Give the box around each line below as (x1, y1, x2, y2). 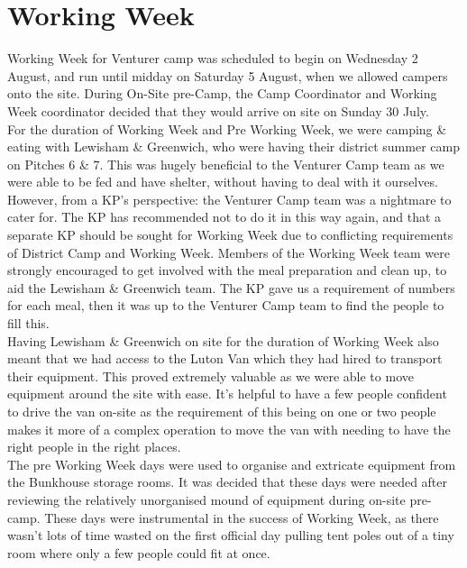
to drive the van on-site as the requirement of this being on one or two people (7, 402, 436, 420)
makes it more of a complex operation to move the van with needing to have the (7, 419, 451, 438)
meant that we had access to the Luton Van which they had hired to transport (7, 349, 443, 368)
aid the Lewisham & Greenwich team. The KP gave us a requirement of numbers (7, 278, 455, 297)
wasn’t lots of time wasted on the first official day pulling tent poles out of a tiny (7, 526, 454, 545)
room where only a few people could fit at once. (7, 543, 270, 562)
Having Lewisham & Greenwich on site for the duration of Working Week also (7, 331, 439, 350)
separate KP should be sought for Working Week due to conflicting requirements (7, 225, 453, 244)
